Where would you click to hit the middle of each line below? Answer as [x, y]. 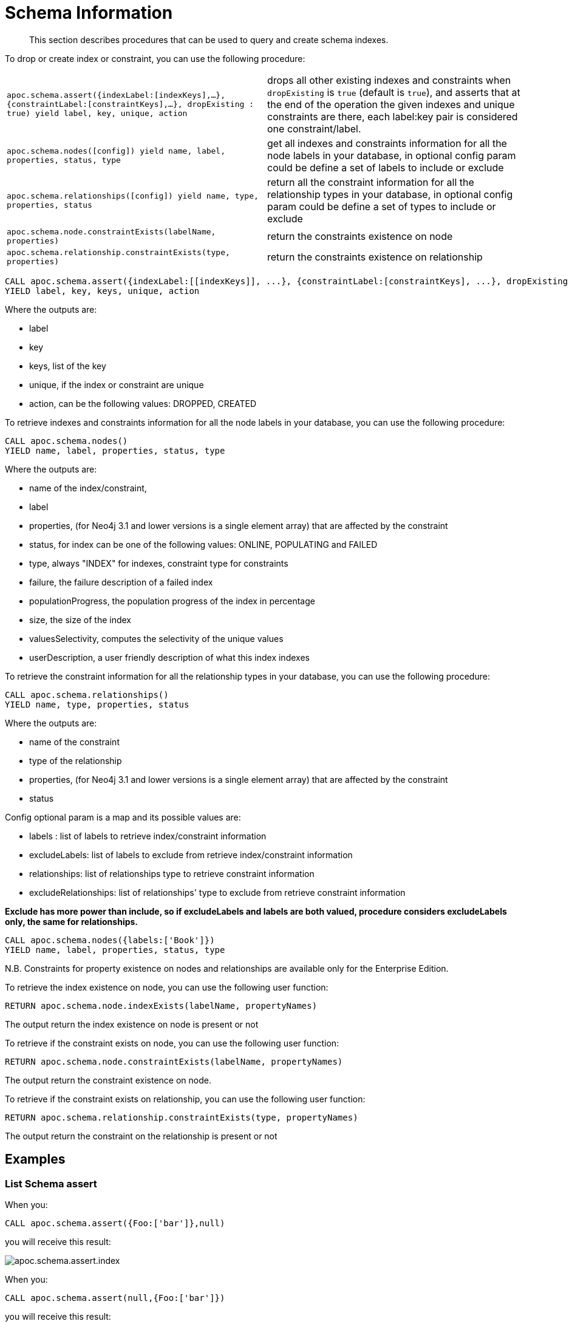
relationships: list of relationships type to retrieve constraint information [172, 873]
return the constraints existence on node [360, 236]
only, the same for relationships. [72, 921]
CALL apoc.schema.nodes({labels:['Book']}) [110, 940]
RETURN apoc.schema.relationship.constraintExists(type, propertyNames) [182, 1117]
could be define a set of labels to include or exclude [386, 167]
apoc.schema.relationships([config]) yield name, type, [133, 196]
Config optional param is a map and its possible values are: [123, 817]
